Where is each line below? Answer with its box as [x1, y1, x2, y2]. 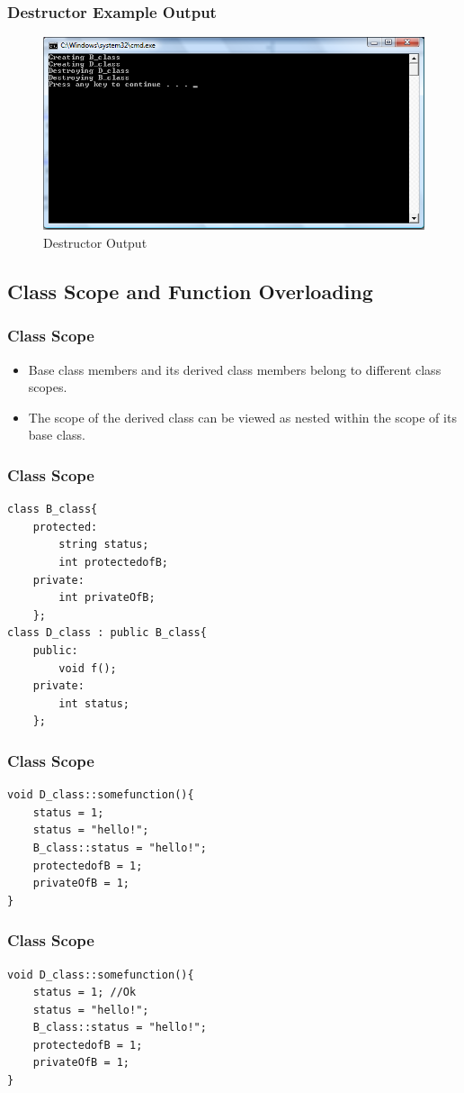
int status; [58, 697, 130, 710]
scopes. [28, 378, 67, 396]
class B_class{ [7, 503, 98, 516]
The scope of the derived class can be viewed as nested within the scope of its [28, 407, 457, 426]
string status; [58, 538, 149, 551]
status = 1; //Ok [32, 986, 137, 999]
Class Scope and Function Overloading [7, 277, 373, 305]
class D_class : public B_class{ [7, 626, 207, 640]
